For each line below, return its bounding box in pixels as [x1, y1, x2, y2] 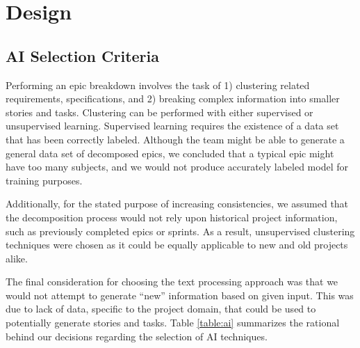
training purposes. [6, 173, 83, 187]
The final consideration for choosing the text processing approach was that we [6, 274, 338, 289]
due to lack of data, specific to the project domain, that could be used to [6, 301, 316, 316]
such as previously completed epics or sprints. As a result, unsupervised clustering [6, 223, 355, 238]
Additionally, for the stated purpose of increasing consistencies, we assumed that [6, 196, 349, 211]
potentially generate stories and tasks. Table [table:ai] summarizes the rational [6, 315, 340, 330]
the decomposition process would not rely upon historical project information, [6, 209, 338, 224]
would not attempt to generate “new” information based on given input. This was [6, 287, 354, 302]
